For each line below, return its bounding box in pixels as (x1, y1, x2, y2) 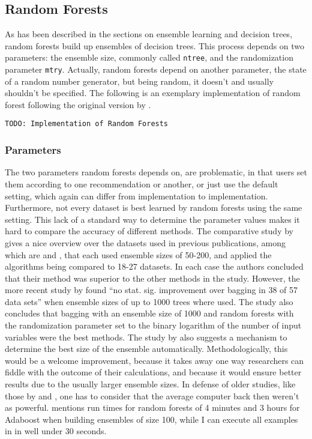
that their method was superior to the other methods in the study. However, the (5, 271, 300, 284)
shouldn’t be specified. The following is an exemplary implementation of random (5, 86, 301, 99)
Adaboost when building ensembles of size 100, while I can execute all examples (5, 413, 298, 425)
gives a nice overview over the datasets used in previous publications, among (5, 236, 286, 249)
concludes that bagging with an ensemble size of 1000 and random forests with (5, 307, 294, 319)
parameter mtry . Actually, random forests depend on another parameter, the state (5, 63, 307, 76)
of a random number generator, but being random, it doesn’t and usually (5, 74, 274, 87)
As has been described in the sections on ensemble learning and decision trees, (5, 28, 293, 40)
